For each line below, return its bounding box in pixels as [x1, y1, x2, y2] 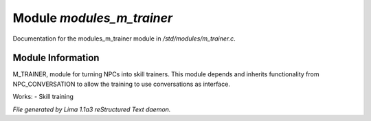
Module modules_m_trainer [12, 10, 173, 25]
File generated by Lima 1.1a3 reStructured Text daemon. [12, 105, 171, 113]
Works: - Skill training [12, 93, 74, 101]
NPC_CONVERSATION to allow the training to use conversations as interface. [12, 80, 230, 88]
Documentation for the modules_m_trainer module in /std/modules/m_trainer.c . [12, 34, 236, 43]
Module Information [12, 52, 100, 64]
